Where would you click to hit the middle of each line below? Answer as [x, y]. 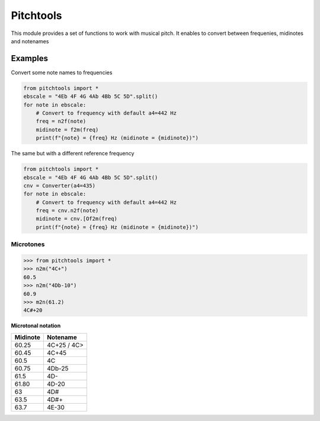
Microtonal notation [36, 326]
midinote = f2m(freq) [67, 130]
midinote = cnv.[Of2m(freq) [77, 219]
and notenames [30, 41]
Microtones [28, 244]
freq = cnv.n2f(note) [67, 211]
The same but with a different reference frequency [73, 154]
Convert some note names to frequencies [62, 72]
